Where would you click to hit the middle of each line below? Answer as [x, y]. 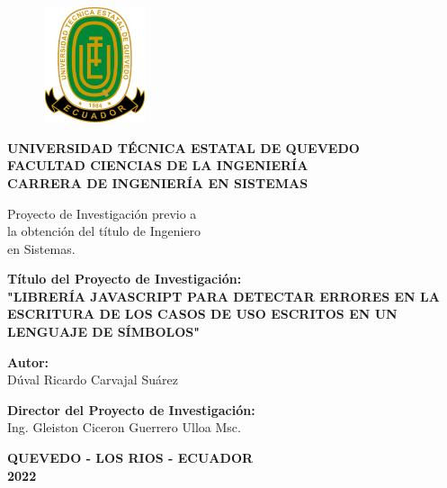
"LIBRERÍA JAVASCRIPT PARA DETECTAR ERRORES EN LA [223, 296]
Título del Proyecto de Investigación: [125, 279]
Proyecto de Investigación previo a [102, 213]
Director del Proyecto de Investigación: [131, 409]
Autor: [28, 361]
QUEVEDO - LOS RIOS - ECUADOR [130, 458]
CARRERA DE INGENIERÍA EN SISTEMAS [158, 182]
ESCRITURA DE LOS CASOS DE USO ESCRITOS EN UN [202, 314]
